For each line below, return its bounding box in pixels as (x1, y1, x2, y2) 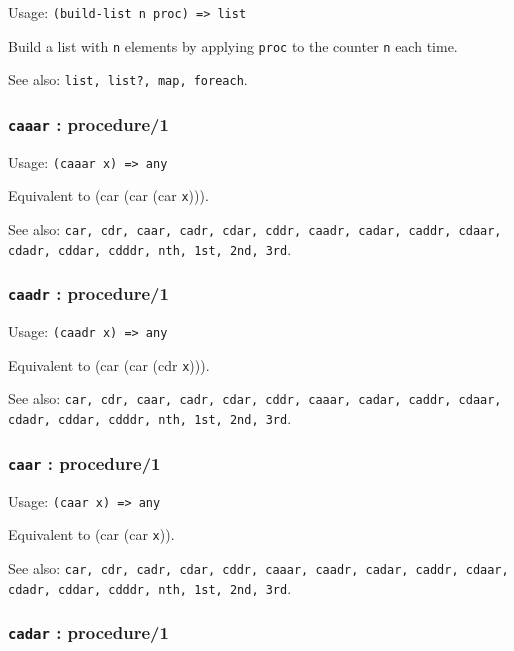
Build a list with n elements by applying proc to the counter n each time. (8, 35, 458, 56)
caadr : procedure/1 (8, 281, 169, 306)
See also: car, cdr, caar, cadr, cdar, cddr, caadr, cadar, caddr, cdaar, (8, 219, 502, 240)
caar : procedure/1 (8, 450, 161, 475)
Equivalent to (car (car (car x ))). (8, 185, 209, 206)
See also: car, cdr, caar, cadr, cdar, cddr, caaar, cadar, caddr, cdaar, (8, 388, 502, 409)
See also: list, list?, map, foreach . (8, 69, 248, 90)
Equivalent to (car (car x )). (8, 524, 175, 545)
